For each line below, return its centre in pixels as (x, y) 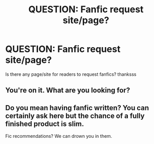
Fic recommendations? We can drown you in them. (59, 136)
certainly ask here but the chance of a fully (75, 116)
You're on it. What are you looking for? (68, 90)
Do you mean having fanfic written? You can (77, 108)
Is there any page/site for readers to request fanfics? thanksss (71, 74)
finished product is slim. (45, 124)
